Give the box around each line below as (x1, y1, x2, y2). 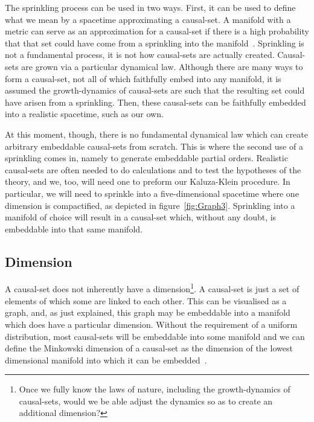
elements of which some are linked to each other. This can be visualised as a (5, 294, 287, 307)
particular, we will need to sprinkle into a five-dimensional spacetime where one (5, 187, 299, 199)
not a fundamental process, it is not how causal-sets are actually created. (5, 48, 275, 61)
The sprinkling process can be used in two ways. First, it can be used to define (5, 1, 296, 13)
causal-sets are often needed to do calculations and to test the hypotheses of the (5, 163, 301, 176)
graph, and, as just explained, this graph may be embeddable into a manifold (5, 306, 290, 319)
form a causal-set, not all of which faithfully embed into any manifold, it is (5, 72, 281, 85)
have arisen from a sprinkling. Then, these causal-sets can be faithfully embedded (5, 95, 306, 108)
